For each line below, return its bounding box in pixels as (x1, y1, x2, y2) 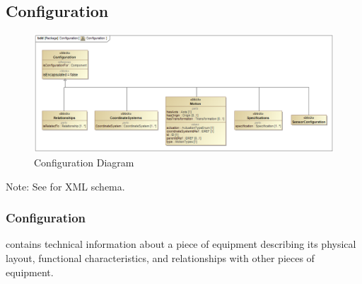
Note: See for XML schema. (6, 178, 125, 193)
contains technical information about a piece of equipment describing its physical (6, 237, 356, 251)
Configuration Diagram (34, 155, 134, 170)
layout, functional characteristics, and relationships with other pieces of (6, 251, 315, 266)
